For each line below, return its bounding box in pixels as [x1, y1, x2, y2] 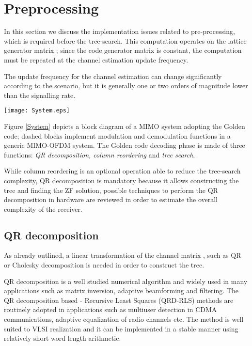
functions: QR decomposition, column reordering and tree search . [4, 149, 195, 159]
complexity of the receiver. [4, 204, 82, 214]
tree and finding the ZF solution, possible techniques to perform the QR [4, 185, 218, 195]
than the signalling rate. [4, 90, 76, 100]
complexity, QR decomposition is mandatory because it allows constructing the [4, 175, 239, 185]
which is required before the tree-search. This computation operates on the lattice [4, 35, 247, 46]
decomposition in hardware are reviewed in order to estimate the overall [4, 194, 218, 204]
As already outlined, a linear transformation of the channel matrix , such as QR [4, 250, 241, 260]
